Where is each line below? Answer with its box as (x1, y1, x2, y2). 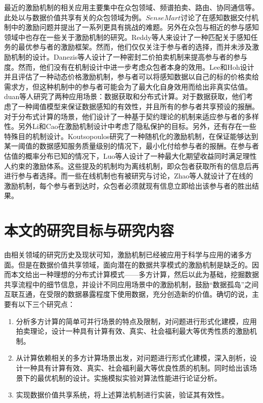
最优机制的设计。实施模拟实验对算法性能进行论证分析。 (37, 372, 222, 383)
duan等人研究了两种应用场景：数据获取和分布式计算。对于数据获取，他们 (4, 91, 246, 102)
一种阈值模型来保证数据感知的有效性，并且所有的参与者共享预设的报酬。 (18, 101, 259, 111)
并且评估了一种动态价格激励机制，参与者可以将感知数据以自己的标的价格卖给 (4, 71, 259, 82)
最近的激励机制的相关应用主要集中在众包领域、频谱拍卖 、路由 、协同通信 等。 (4, 2, 259, 12)
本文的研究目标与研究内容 (4, 220, 174, 241)
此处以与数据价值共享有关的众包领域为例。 (4, 12, 146, 22)
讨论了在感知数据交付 (181, 12, 252, 22)
